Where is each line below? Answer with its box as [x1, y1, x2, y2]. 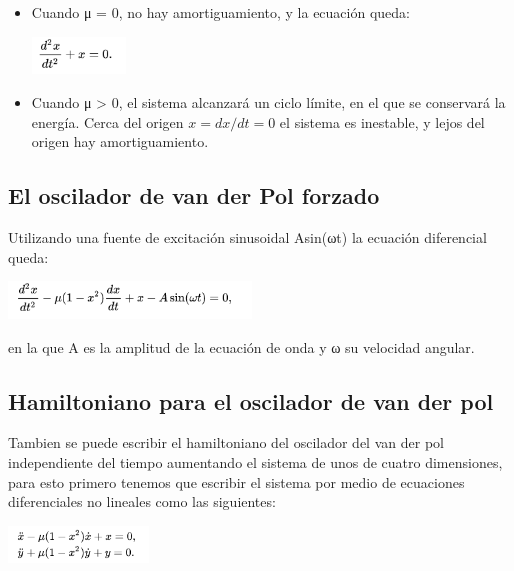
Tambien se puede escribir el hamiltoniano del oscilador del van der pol [8, 432, 444, 453]
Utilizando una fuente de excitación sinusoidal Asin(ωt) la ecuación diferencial [8, 226, 487, 247]
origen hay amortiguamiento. [31, 131, 209, 152]
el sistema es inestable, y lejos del [279, 111, 485, 132]
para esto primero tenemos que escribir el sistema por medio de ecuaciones [8, 471, 465, 492]
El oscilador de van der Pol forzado [8, 180, 380, 211]
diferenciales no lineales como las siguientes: [8, 491, 276, 512]
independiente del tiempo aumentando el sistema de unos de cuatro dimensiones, [8, 451, 503, 472]
